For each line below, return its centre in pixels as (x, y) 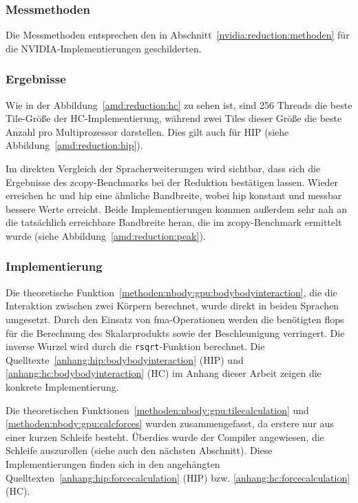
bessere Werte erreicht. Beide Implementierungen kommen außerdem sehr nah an (177, 208)
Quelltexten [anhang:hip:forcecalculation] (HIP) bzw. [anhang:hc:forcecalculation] (178, 477)
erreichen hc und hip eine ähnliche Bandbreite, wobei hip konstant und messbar (174, 195)
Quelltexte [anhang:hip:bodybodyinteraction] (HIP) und (125, 359)
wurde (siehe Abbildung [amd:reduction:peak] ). (106, 235)
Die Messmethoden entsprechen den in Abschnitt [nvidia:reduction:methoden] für (178, 35)
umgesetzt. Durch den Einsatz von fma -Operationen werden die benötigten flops (175, 319)
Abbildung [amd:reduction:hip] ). (74, 145)
